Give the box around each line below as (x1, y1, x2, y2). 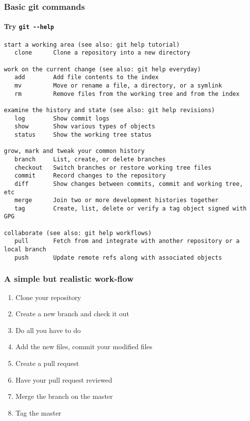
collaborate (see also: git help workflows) (4, 229, 152, 237)
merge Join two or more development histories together (14, 197, 219, 204)
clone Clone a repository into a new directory (14, 49, 191, 57)
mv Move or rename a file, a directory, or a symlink (14, 82, 222, 89)
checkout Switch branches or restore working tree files (14, 164, 212, 171)
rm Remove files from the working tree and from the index (14, 90, 240, 97)
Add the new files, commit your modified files (15, 341, 153, 352)
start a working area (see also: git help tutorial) (4, 41, 180, 48)
